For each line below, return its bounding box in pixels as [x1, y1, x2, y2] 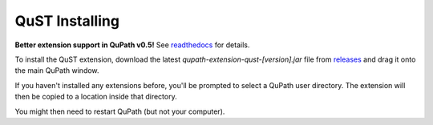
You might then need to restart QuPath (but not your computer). [14, 107, 225, 116]
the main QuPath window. [14, 66, 99, 75]
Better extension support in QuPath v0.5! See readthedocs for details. [14, 40, 250, 50]
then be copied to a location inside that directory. [14, 92, 177, 102]
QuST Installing [14, 12, 120, 30]
